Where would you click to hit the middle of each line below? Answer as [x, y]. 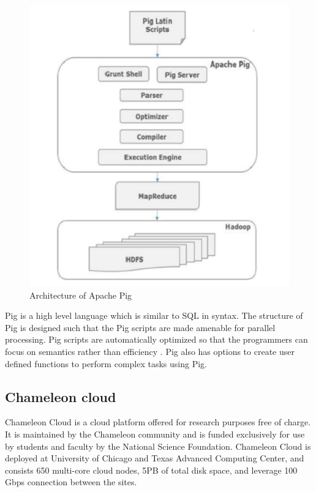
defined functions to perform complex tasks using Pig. [106, 363]
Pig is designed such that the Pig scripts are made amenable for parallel [140, 327]
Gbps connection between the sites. [71, 482]
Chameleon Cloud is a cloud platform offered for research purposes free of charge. [158, 422]
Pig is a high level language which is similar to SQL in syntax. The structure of [154, 315]
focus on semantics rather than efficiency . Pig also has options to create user [150, 352]
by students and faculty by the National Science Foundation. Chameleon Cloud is [158, 446]
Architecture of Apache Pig [81, 295]
